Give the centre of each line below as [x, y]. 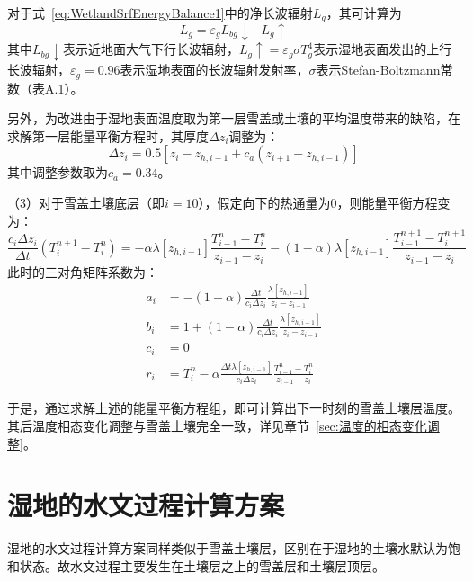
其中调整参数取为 [58, 172]
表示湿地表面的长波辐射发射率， [214, 70]
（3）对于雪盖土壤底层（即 [86, 202]
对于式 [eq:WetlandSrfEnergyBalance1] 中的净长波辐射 [160, 13]
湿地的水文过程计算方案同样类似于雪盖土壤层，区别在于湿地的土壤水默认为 [228, 548]
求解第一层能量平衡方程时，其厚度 [108, 135]
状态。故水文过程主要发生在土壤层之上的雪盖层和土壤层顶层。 [202, 565]
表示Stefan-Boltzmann [378, 70]
